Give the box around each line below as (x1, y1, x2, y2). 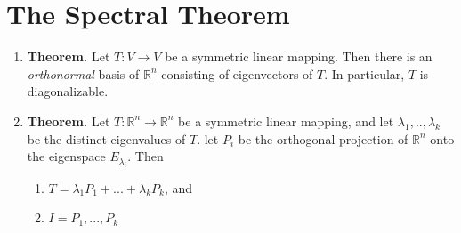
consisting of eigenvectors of (161, 64, 313, 83)
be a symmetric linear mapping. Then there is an (165, 47, 433, 66)
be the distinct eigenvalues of (27, 129, 186, 148)
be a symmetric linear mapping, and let (178, 111, 394, 130)
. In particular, (324, 64, 405, 83)
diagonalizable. (27, 82, 109, 100)
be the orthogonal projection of (238, 129, 408, 148)
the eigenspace (27, 147, 106, 165)
